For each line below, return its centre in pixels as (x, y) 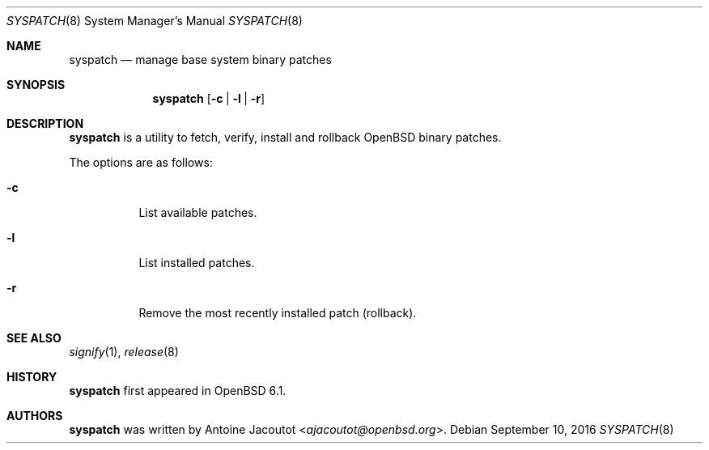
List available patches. (198, 212)
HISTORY (32, 377)
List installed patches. (197, 263)
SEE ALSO (34, 338)
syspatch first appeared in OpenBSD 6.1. (178, 391)
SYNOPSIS (36, 85)
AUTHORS (35, 416)
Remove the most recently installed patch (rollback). (278, 313)
